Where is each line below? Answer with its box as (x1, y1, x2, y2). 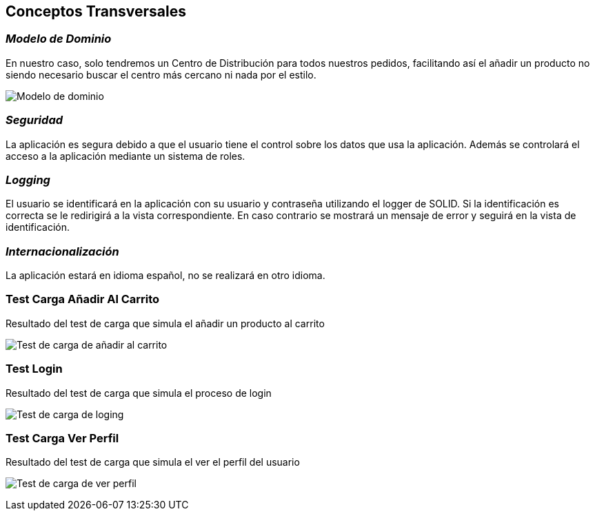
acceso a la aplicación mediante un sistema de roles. (6, 149, 245, 162)
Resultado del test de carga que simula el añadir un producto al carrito (6, 317, 325, 329)
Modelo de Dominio (6, 32, 112, 46)
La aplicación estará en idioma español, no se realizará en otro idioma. (6, 269, 325, 282)
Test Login (6, 362, 63, 376)
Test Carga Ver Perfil (6, 431, 119, 445)
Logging (6, 172, 50, 187)
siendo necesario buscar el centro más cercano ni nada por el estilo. (6, 68, 316, 81)
